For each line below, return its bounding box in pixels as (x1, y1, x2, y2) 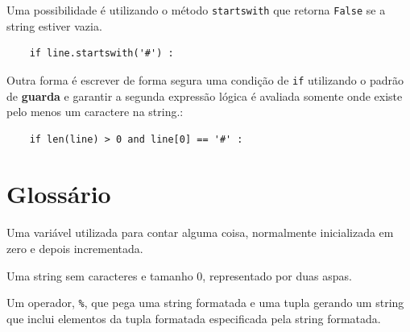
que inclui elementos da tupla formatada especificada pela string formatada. (6, 309, 381, 326)
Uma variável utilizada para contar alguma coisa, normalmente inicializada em (6, 224, 394, 241)
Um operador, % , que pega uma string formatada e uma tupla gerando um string (6, 294, 404, 311)
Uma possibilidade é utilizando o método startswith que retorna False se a (6, 2, 386, 18)
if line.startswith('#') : (29, 48, 174, 60)
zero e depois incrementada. (6, 240, 143, 256)
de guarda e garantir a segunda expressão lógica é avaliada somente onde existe (6, 87, 403, 104)
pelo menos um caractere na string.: (6, 103, 184, 120)
